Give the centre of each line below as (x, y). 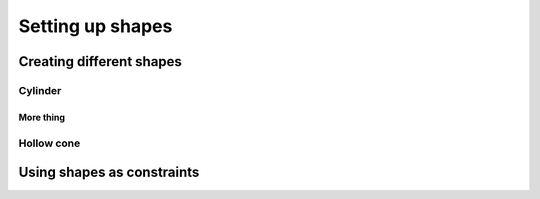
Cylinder (40, 90)
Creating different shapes (100, 61)
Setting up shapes (95, 26)
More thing (41, 117)
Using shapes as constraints (109, 172)
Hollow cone (49, 143)
